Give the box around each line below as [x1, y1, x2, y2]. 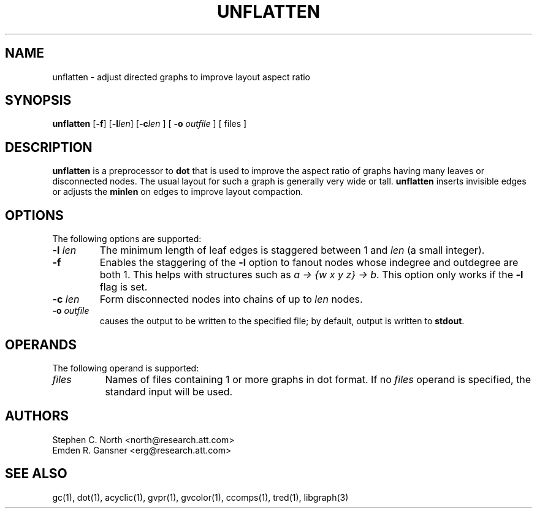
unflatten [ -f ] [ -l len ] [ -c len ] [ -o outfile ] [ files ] [52, 118, 247, 129]
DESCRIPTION [5, 139, 93, 155]
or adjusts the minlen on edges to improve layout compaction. [52, 186, 303, 197]
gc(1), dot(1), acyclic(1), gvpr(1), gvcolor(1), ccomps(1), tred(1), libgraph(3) [52, 492, 349, 503]
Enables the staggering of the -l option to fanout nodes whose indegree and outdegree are [99, 256, 519, 269]
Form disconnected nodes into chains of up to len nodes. [99, 293, 363, 306]
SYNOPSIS [5, 93, 72, 108]
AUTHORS [5, 408, 69, 424]
